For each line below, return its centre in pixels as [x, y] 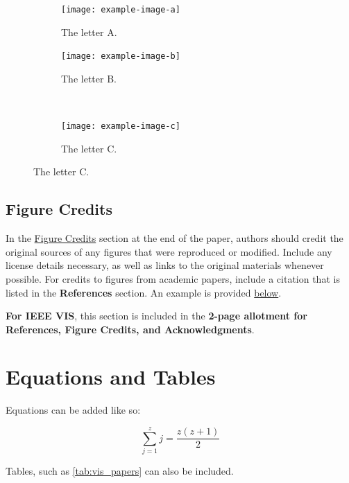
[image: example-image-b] [121, 56]
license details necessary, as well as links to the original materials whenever [165, 265]
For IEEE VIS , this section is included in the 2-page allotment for [156, 316]
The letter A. [89, 32]
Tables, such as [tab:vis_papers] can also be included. [120, 471]
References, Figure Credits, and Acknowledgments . [130, 329]
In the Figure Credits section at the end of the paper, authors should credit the [174, 238]
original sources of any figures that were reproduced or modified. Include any [169, 251]
